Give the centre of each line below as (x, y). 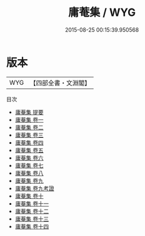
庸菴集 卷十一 (32, 203)
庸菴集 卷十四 (32, 226)
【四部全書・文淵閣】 (60, 83)
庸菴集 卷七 (29, 165)
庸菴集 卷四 (29, 142)
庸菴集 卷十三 (32, 219)
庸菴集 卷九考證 (35, 188)
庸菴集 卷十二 (32, 211)
